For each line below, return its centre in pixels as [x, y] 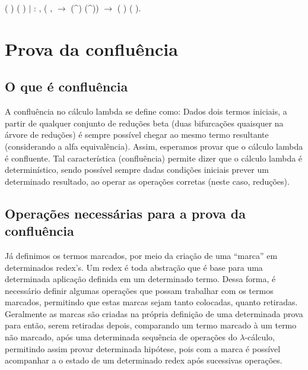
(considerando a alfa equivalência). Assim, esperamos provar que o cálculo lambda [154, 146]
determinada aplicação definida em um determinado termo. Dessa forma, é [140, 279]
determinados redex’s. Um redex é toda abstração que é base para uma [134, 267]
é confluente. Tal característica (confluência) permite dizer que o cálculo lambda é [154, 158]
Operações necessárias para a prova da [125, 213]
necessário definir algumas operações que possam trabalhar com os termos [139, 290]
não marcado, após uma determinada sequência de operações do [121, 337]
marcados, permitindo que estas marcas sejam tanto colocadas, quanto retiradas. [151, 302]
